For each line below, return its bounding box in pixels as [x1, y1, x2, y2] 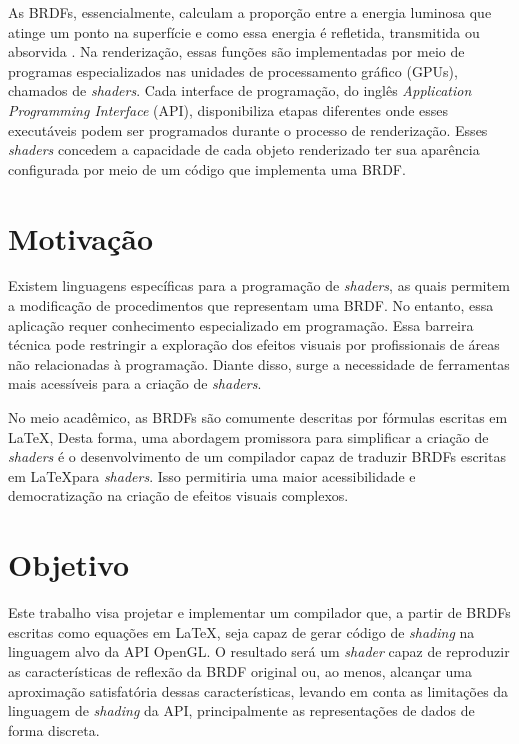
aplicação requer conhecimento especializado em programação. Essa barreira [8, 314, 474, 335]
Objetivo [8, 544, 130, 585]
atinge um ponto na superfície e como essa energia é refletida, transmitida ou [8, 21, 480, 42]
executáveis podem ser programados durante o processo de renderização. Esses [8, 119, 488, 140]
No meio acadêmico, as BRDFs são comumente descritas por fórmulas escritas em [8, 407, 508, 428]
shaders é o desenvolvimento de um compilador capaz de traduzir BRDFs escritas [8, 446, 506, 467]
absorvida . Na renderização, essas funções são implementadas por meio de [8, 41, 465, 62]
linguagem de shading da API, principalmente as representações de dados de [8, 700, 475, 721]
